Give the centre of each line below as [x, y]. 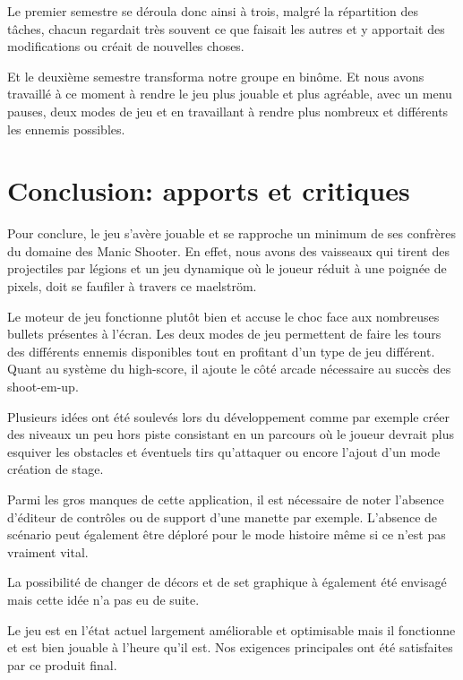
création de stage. [56, 469]
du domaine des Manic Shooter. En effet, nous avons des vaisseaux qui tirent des [228, 250]
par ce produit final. [62, 664]
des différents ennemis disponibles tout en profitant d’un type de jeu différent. [221, 351]
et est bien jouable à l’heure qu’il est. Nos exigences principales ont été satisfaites [230, 647]
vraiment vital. [48, 551]
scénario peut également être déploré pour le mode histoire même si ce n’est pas [227, 534]
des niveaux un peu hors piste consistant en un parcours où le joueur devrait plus [231, 434]
